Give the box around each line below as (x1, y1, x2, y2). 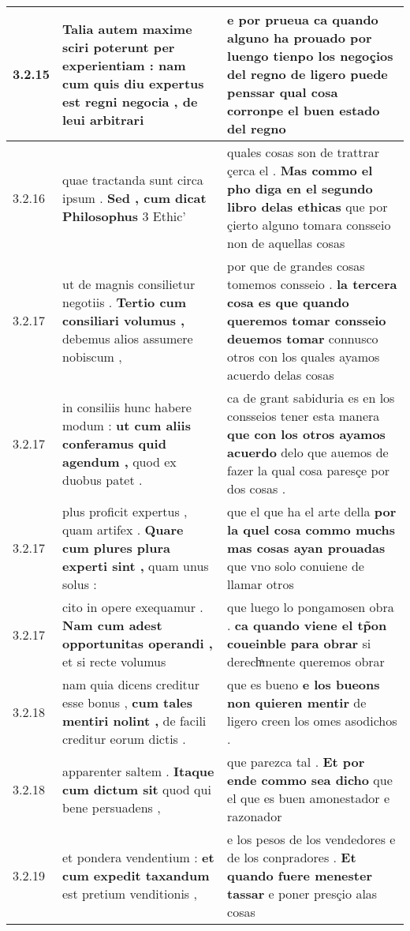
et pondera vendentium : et (62, 848, 214, 866)
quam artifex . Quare (62, 520, 184, 539)
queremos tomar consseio (227, 311, 386, 329)
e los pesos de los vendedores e (227, 830, 396, 848)
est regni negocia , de (62, 92, 198, 111)
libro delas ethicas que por (227, 197, 388, 216)
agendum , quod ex (62, 452, 177, 471)
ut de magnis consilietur (62, 275, 196, 293)
